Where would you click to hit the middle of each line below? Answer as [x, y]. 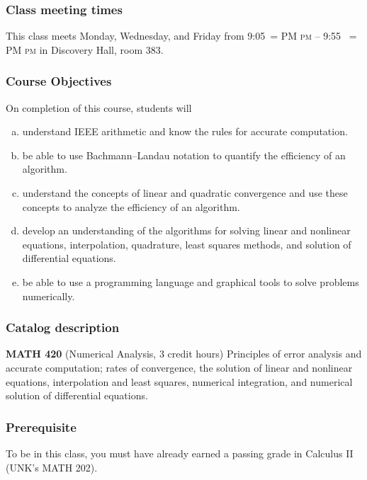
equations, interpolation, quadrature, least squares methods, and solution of [187, 244]
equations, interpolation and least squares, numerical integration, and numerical [179, 381]
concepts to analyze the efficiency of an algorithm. [131, 206]
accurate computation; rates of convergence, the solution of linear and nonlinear [179, 367]
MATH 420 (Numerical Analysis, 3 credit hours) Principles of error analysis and [184, 354]
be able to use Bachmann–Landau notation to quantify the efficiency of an [184, 155]
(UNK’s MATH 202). [52, 467]
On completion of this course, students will [99, 107]
